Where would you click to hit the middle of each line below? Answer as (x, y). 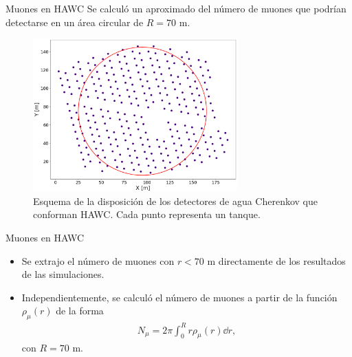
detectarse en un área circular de (75, 22)
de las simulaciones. (63, 274)
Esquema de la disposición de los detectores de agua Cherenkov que (176, 201)
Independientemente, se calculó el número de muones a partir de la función (179, 297)
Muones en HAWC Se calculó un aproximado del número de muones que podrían (176, 8)
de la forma (80, 311)
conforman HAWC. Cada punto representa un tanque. (147, 214)
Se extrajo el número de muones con (98, 260)
